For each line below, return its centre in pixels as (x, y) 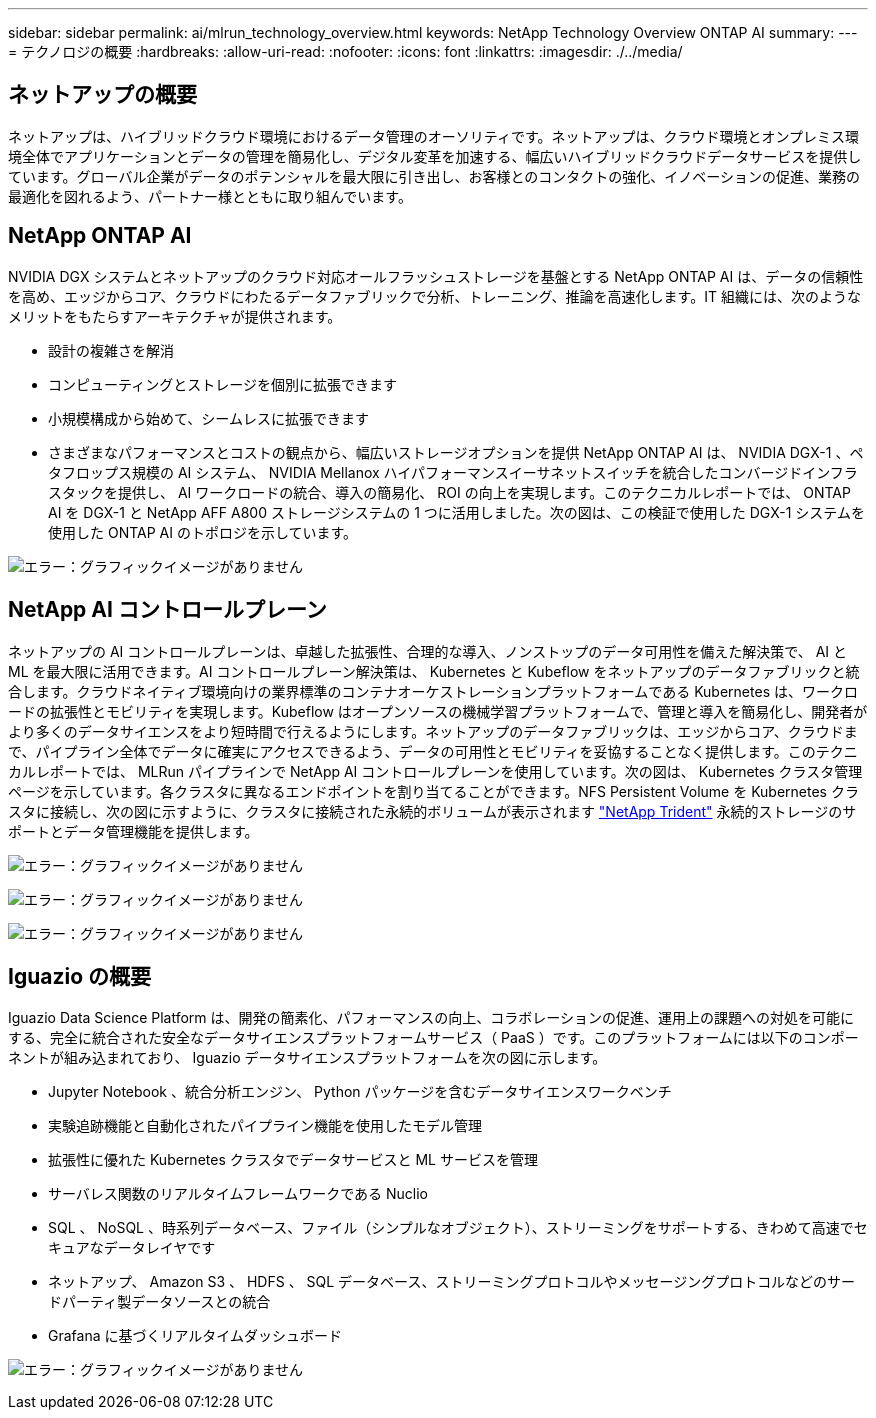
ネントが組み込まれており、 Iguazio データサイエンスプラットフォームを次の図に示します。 (307, 1058)
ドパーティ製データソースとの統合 (159, 1302)
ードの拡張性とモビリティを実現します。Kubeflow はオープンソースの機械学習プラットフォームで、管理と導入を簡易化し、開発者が (438, 711)
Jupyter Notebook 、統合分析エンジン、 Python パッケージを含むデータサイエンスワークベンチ (360, 1092)
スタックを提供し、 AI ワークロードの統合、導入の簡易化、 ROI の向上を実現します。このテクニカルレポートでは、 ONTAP (449, 492)
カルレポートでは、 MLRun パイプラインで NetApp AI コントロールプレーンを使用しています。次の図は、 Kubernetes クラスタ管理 (435, 771)
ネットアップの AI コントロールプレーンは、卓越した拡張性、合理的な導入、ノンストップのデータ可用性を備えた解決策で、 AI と (428, 651)
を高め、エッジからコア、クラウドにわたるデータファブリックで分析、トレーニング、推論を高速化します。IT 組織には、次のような (434, 296)
